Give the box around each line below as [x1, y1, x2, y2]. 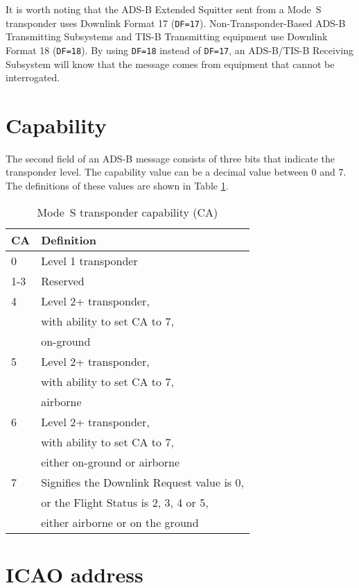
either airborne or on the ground [41, 514, 199, 530]
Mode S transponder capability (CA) [37, 203, 218, 220]
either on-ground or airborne [41, 453, 180, 470]
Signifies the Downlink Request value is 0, [41, 473, 244, 490]
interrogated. [6, 70, 60, 85]
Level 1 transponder [41, 252, 138, 269]
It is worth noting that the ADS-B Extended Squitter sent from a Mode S [6, 2, 322, 16]
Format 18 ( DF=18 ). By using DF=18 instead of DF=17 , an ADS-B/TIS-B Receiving [6, 42, 353, 57]
